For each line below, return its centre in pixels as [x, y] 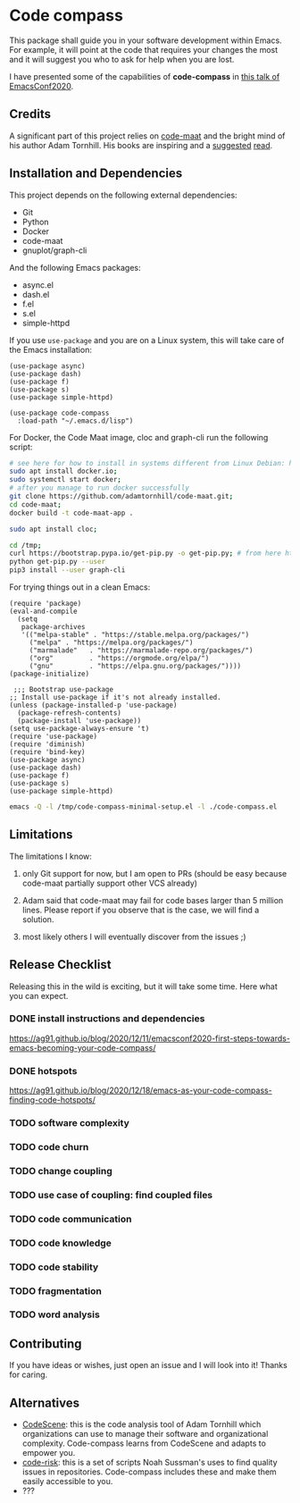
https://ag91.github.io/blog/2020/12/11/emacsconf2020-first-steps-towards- [150, 1038]
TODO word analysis [54, 1314]
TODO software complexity [69, 1123]
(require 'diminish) [48, 744]
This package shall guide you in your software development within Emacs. [146, 40]
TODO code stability [54, 1267]
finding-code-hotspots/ [53, 1100]
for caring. [29, 1375]
